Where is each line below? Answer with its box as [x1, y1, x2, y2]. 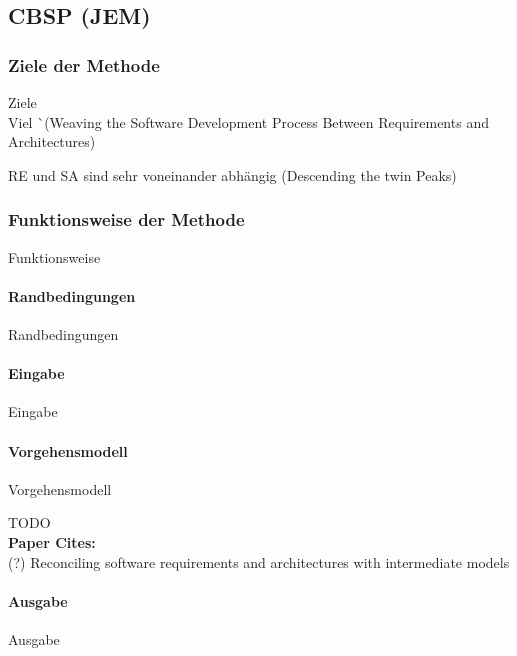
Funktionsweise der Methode [8, 207, 245, 232]
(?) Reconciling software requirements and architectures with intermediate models [8, 551, 510, 572]
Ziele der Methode [8, 52, 160, 77]
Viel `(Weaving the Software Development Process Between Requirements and [8, 111, 489, 132]
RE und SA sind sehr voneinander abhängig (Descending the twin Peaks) [8, 164, 457, 185]
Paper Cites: [8, 531, 96, 552]
